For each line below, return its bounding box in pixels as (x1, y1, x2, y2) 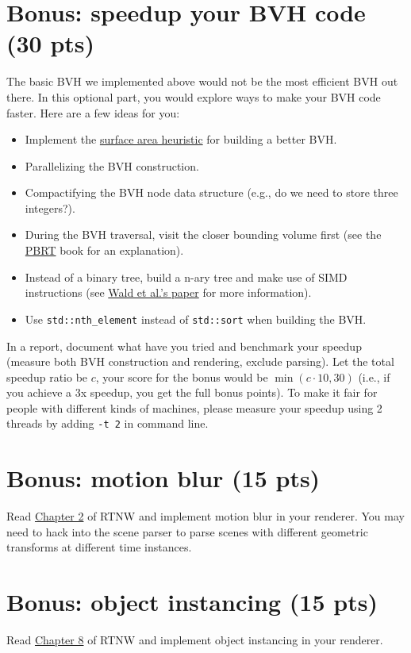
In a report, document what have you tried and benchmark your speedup (6, 337, 362, 354)
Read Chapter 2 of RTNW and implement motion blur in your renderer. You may (6, 508, 405, 524)
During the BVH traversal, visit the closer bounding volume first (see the (25, 226, 382, 243)
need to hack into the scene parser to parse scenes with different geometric (6, 523, 368, 540)
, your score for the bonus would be (95, 368, 268, 385)
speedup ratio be (6, 368, 88, 385)
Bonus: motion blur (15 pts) (6, 462, 321, 494)
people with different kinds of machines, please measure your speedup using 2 (6, 399, 382, 416)
